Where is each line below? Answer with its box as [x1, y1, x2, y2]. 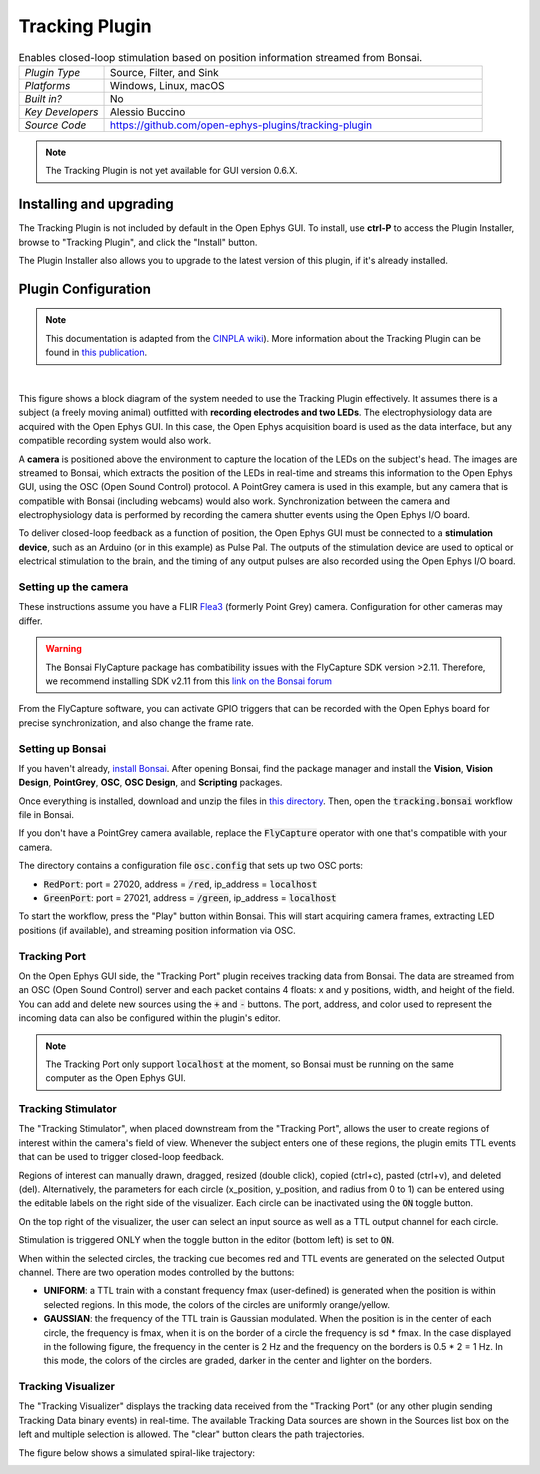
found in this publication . [45, 346, 148, 359]
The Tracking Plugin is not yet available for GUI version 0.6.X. [45, 165, 298, 177]
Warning [45, 643, 82, 655]
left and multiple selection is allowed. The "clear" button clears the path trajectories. [18, 1428, 365, 1440]
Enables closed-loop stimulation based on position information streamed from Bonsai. [18, 50, 423, 64]
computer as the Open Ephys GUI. [45, 1072, 187, 1084]
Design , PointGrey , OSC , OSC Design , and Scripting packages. [18, 776, 283, 789]
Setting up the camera [18, 580, 129, 594]
